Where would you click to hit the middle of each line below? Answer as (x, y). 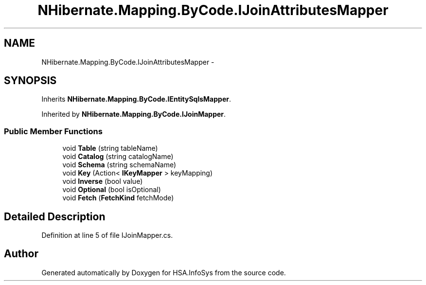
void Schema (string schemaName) (119, 165)
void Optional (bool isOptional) (112, 190)
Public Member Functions (53, 131)
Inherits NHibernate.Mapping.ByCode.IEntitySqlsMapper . (136, 99)
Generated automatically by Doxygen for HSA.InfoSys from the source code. (164, 272)
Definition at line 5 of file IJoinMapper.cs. (107, 235)
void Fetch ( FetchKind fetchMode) (118, 198)
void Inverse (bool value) (103, 181)
